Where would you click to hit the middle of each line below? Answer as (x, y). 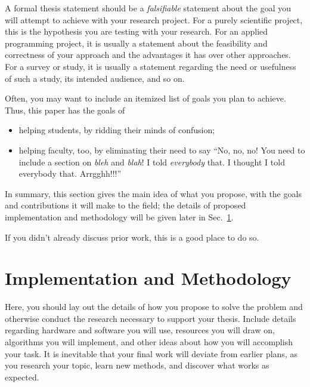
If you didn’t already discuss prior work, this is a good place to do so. (132, 237)
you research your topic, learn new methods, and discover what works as (137, 365)
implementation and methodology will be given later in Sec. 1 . (119, 216)
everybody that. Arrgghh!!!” (70, 173)
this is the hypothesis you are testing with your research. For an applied (137, 31)
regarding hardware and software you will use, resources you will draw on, (140, 330)
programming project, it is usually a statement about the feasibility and (136, 43)
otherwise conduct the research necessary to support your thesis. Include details (151, 318)
